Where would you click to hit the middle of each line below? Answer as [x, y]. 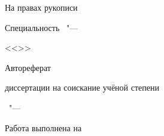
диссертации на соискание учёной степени [82, 87]
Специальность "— [42, 27]
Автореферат [28, 67]
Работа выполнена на [43, 127]
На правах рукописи [41, 7]
